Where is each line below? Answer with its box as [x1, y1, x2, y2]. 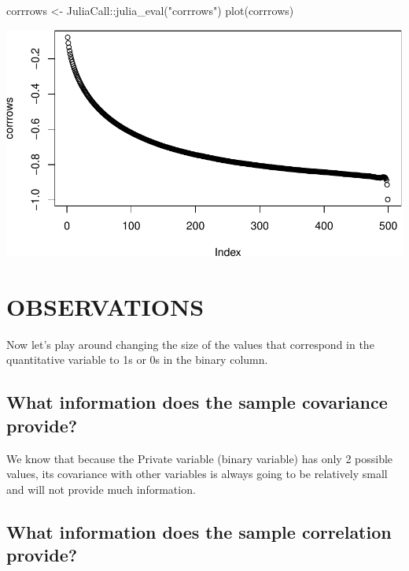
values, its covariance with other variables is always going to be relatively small [6, 465, 388, 482]
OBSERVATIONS [6, 290, 204, 322]
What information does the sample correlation [6, 519, 392, 543]
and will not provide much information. [6, 480, 196, 497]
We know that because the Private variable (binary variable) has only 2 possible [6, 450, 393, 466]
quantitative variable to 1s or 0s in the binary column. [6, 351, 268, 368]
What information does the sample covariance [6, 390, 388, 414]
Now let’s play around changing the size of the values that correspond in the [6, 336, 374, 352]
